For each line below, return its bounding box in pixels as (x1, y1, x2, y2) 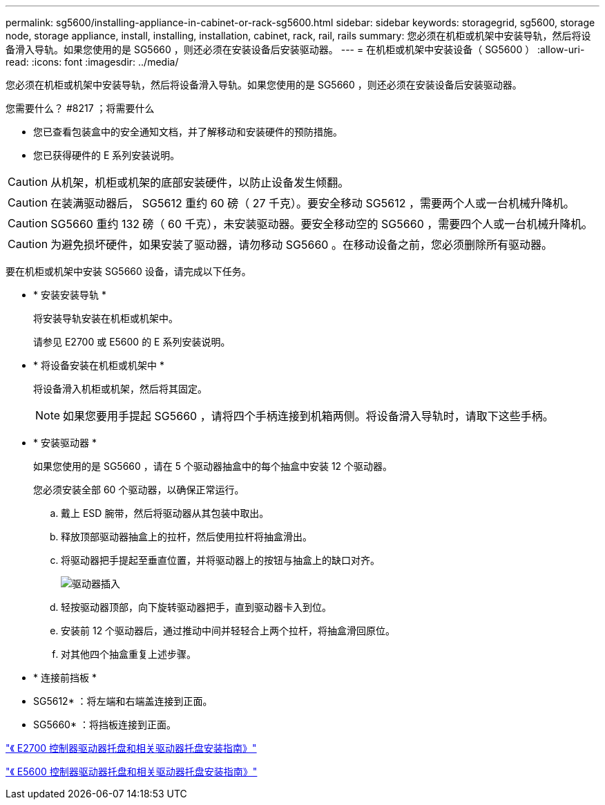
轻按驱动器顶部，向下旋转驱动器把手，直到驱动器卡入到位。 (61, 601, 332, 613)
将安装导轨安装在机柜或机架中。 (33, 312, 178, 324)
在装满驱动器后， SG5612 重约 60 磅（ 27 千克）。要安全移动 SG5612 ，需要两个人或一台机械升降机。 (50, 196, 575, 210)
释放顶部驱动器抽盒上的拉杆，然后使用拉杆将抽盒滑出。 (61, 531, 312, 542)
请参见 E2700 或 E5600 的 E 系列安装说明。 (33, 336, 231, 348)
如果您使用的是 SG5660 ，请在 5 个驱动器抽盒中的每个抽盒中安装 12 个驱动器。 (33, 460, 393, 472)
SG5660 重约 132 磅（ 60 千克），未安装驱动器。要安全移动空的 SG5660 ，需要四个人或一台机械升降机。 (50, 217, 593, 231)
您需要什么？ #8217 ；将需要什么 (6, 102, 155, 114)
